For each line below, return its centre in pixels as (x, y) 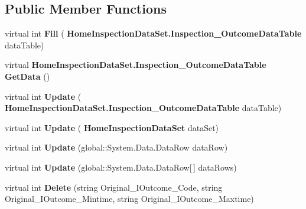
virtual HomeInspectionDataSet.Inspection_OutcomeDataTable (136, 65)
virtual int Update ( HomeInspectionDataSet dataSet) (112, 127)
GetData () (27, 76)
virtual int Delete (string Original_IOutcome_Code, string (114, 187)
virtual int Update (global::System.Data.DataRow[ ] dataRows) (121, 167)
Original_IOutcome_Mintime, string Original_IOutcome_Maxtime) (129, 199)
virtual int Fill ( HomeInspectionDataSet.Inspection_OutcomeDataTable (153, 33)
